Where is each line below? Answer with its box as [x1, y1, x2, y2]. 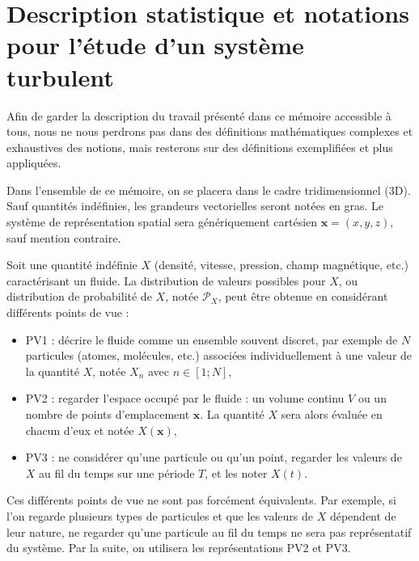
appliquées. [6, 154, 61, 171]
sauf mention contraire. [6, 229, 121, 246]
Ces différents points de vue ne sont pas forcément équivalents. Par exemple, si [6, 491, 396, 508]
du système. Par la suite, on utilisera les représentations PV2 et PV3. [6, 539, 351, 556]
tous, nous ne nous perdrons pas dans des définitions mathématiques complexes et [6, 123, 413, 140]
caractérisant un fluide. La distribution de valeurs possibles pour [6, 272, 326, 289]
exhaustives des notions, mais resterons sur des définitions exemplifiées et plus [6, 138, 393, 155]
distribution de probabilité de [6, 288, 152, 305]
